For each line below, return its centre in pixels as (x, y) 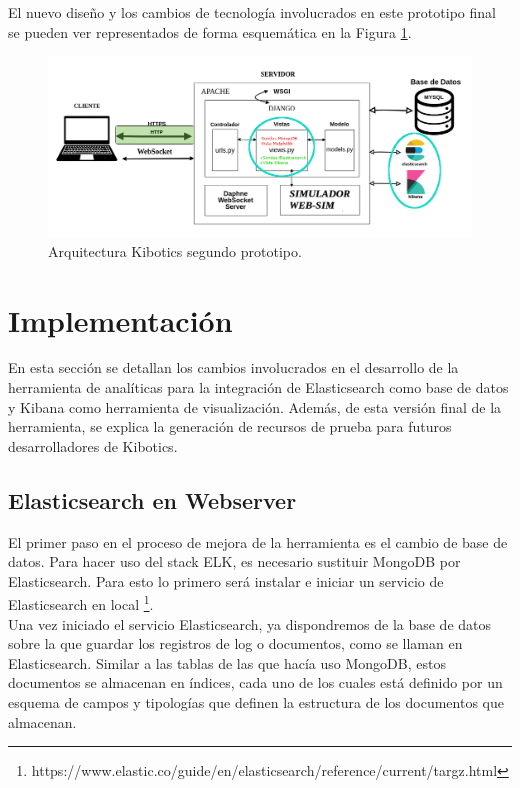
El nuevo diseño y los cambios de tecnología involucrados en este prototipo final (252, 12)
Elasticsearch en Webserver (152, 499)
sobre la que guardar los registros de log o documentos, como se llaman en (235, 643)
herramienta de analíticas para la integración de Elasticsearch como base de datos (258, 387)
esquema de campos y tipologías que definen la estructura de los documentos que (256, 702)
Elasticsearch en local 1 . (81, 603)
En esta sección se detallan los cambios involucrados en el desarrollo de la (233, 367)
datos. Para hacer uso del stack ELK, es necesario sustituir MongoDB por (234, 561)
